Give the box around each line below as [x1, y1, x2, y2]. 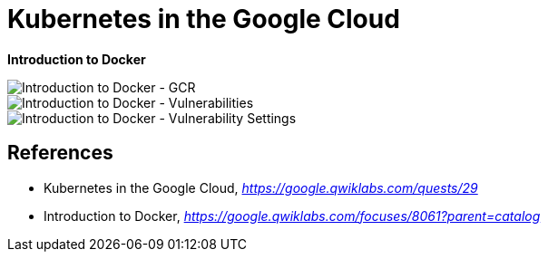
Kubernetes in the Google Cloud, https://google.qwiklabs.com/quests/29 [44, 179, 478, 196]
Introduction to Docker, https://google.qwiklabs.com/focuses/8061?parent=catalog [44, 207, 541, 224]
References [7, 141, 113, 165]
